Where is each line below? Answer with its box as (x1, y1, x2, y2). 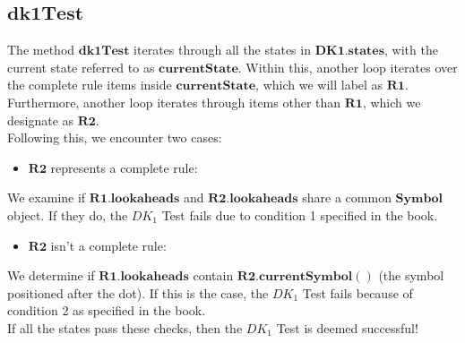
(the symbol (378, 266, 444, 285)
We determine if (7, 266, 95, 285)
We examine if (7, 188, 86, 207)
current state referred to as (7, 57, 155, 76)
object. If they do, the (7, 205, 128, 224)
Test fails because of (302, 283, 413, 302)
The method (7, 40, 75, 59)
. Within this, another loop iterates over (237, 57, 458, 76)
